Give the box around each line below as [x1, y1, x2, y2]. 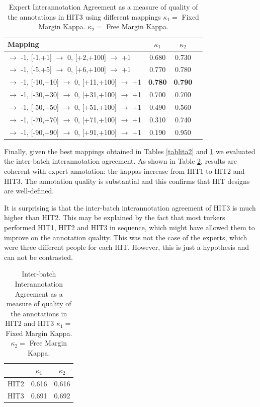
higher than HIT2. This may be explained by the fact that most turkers [4, 212, 225, 223]
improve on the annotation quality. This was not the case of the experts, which [4, 232, 247, 242]
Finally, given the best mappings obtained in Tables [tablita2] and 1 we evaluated [4, 146, 255, 156]
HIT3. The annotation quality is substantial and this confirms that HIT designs [4, 175, 250, 186]
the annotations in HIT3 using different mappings [8, 11, 161, 22]
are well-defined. [4, 185, 54, 196]
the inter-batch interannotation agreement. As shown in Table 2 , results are [4, 156, 237, 166]
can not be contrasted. [4, 251, 73, 262]
